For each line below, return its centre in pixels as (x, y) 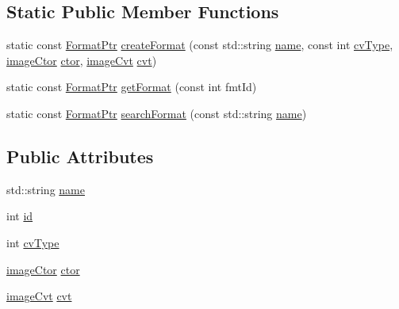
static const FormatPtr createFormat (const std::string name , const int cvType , (200, 45)
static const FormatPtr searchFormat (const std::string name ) (157, 113)
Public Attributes (80, 156)
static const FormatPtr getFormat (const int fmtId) (132, 87)
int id (20, 216)
